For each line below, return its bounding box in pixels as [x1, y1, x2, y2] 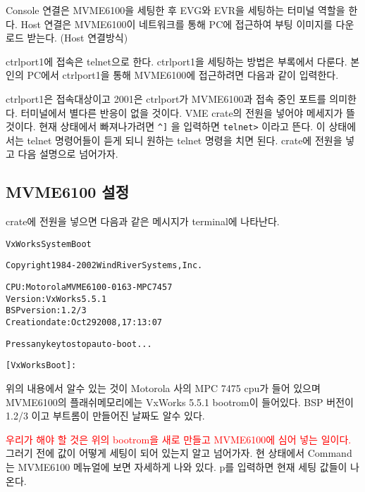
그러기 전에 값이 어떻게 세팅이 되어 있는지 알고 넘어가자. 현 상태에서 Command [6, 446, 352, 460]
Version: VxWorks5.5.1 [6, 294, 107, 304]
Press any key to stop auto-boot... [6, 339, 152, 349]
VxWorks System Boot [6, 239, 92, 249]
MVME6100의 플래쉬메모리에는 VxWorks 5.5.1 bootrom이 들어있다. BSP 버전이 [6, 394, 354, 409]
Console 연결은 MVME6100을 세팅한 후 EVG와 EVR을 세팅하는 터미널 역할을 [6, 3, 345, 17]
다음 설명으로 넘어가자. [18, 146, 118, 161]
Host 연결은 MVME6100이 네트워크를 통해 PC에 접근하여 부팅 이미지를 [20, 16, 333, 31]
